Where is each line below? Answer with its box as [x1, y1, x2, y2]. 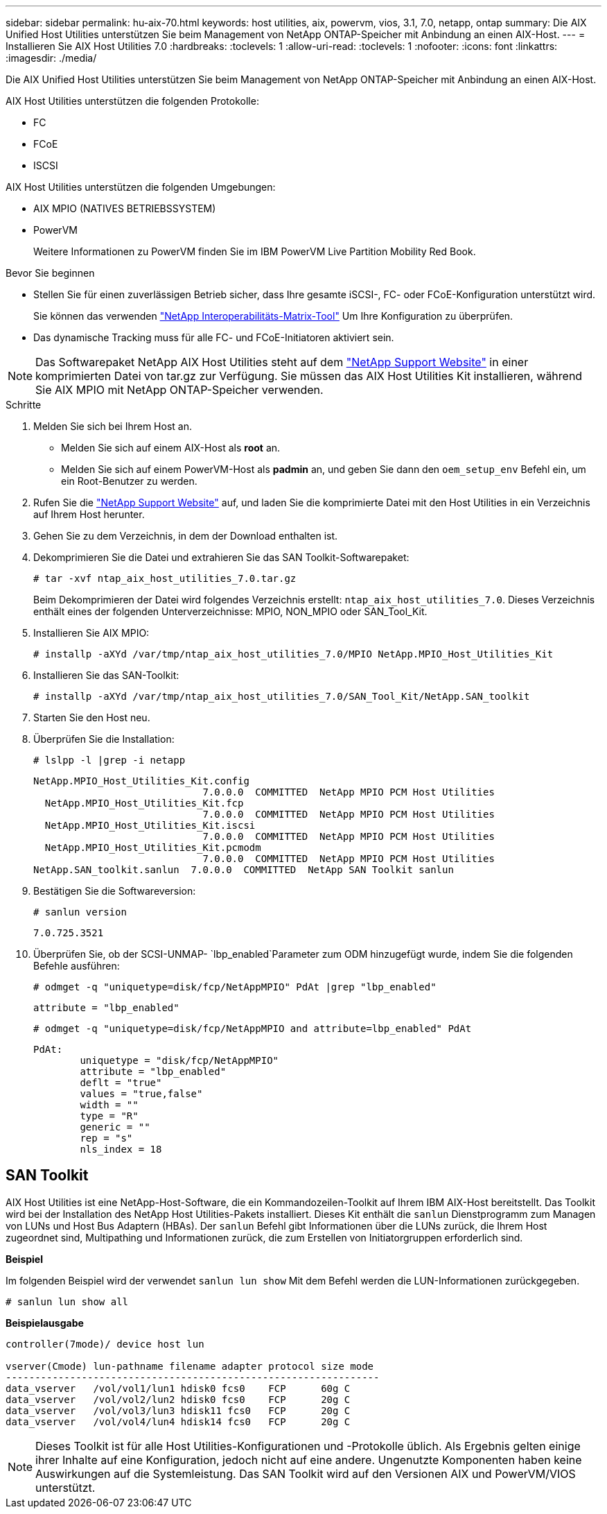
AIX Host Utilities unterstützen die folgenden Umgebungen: [6, 181, 276, 193]
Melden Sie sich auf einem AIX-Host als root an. [61, 442, 281, 454]
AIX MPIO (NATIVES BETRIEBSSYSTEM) [33, 203, 216, 214]
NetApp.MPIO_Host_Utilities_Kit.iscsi [44, 820, 256, 831]
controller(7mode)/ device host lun [6, 1338, 204, 1350]
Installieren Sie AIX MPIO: [33, 627, 150, 639]
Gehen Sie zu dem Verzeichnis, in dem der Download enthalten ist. [33, 530, 338, 542]
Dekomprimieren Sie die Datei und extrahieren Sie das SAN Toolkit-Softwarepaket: [33, 551, 410, 563]
